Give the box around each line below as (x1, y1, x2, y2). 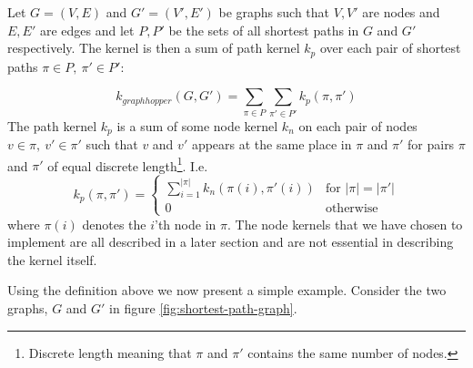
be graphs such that (218, 3, 330, 21)
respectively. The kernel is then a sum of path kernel (7, 38, 300, 57)
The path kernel (7, 116, 97, 135)
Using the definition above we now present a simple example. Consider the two (7, 281, 447, 300)
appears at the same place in (191, 135, 352, 154)
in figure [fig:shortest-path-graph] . (109, 299, 297, 318)
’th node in (155, 214, 216, 233)
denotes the (82, 214, 146, 233)
